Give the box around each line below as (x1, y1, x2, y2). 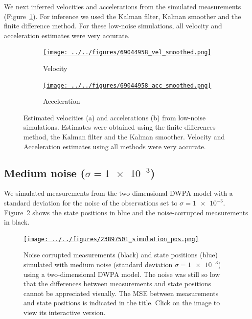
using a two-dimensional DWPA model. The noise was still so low (23, 269, 220, 279)
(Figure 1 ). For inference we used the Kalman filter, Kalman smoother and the (4, 11, 241, 21)
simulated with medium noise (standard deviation (23, 259, 173, 270)
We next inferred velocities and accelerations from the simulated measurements (4, 1, 241, 11)
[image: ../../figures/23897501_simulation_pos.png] (23, 235, 199, 243)
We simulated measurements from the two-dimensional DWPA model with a (4, 188, 233, 198)
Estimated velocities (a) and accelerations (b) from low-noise (23, 112, 206, 122)
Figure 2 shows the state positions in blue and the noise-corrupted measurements (4, 207, 248, 217)
